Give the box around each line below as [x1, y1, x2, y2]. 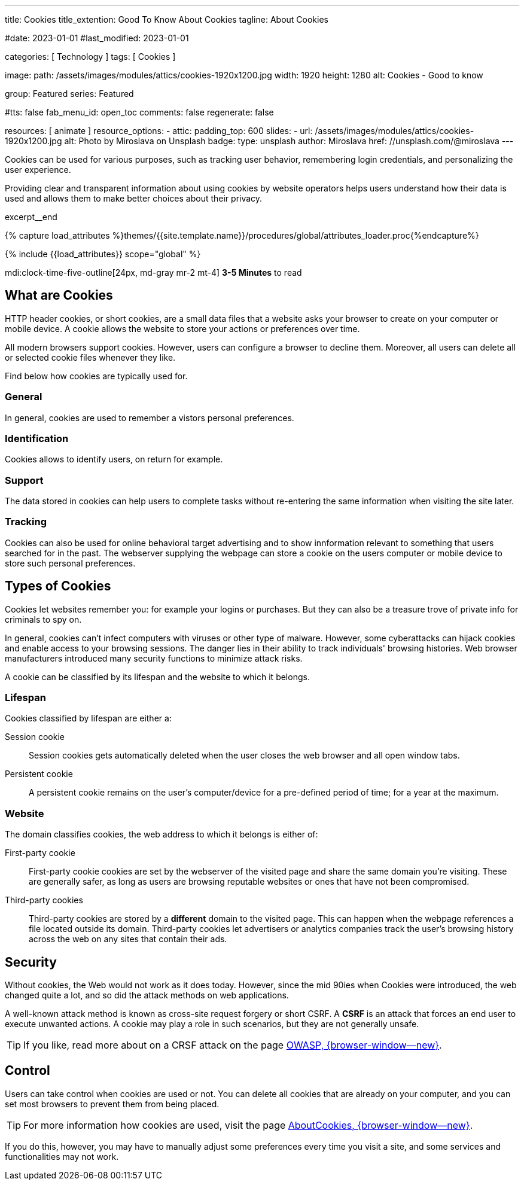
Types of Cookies [5, 578, 111, 594]
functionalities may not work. [5, 1151, 119, 1162]
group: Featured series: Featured [5, 89, 134, 99]
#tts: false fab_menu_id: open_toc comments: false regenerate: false [5, 107, 274, 117]
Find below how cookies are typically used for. [5, 370, 188, 381]
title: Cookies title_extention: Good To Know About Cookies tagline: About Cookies [5, 14, 328, 25]
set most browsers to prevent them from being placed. [5, 1098, 220, 1109]
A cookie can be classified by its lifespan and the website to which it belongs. [5, 671, 310, 682]
